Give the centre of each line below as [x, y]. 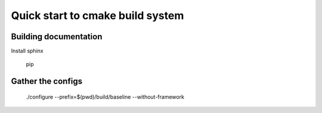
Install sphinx [27, 51]
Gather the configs [47, 81]
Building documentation [57, 37]
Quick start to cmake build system [97, 15]
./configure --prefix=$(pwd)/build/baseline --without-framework [105, 97]
